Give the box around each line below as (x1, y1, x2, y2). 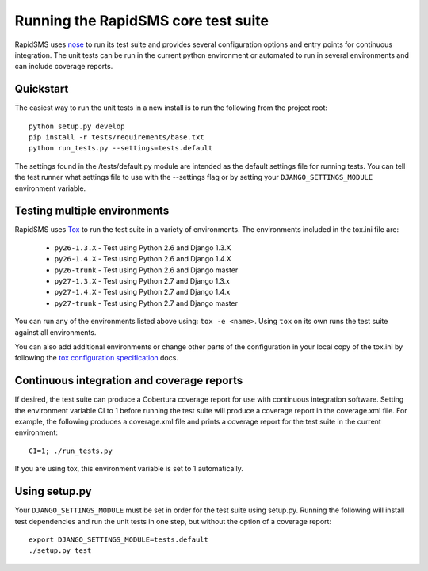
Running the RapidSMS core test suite (14, 12, 269, 29)
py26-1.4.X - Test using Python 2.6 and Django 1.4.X (54, 254, 231, 264)
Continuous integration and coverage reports (14, 374, 243, 387)
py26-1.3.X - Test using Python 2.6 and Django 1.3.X (54, 242, 231, 253)
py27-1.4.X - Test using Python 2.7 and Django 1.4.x (54, 287, 231, 297)
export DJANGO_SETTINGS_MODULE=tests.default (29, 535, 209, 544)
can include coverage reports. (14, 62, 113, 71)
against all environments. (14, 327, 97, 337)
